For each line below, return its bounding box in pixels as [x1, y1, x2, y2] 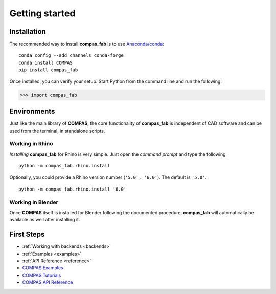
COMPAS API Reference [22, 279, 73, 285]
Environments [9, 107, 55, 116]
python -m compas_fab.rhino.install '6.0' [18, 186, 127, 192]
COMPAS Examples [22, 265, 63, 271]
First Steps [9, 230, 45, 239]
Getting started [9, 8, 76, 19]
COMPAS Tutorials [22, 272, 61, 278]
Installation [9, 27, 46, 36]
